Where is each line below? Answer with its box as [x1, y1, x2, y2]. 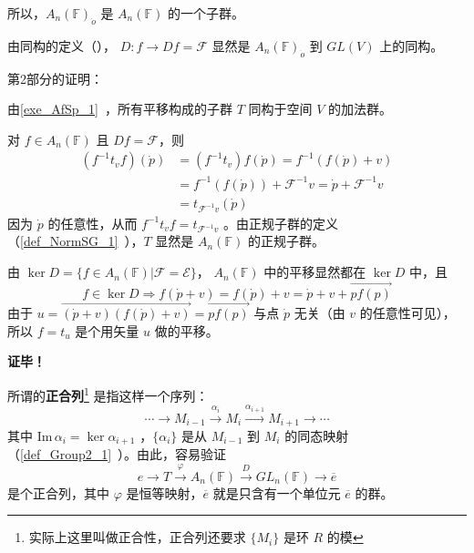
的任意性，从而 [47, 213, 138, 232]
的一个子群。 [167, 4, 244, 22]
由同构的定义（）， [7, 36, 116, 55]
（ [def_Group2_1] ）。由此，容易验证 [7, 445, 227, 464]
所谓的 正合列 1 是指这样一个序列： [7, 383, 209, 405]
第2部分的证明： [7, 68, 103, 87]
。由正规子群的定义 [223, 213, 339, 232]
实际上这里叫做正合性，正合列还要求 [28, 527, 246, 547]
